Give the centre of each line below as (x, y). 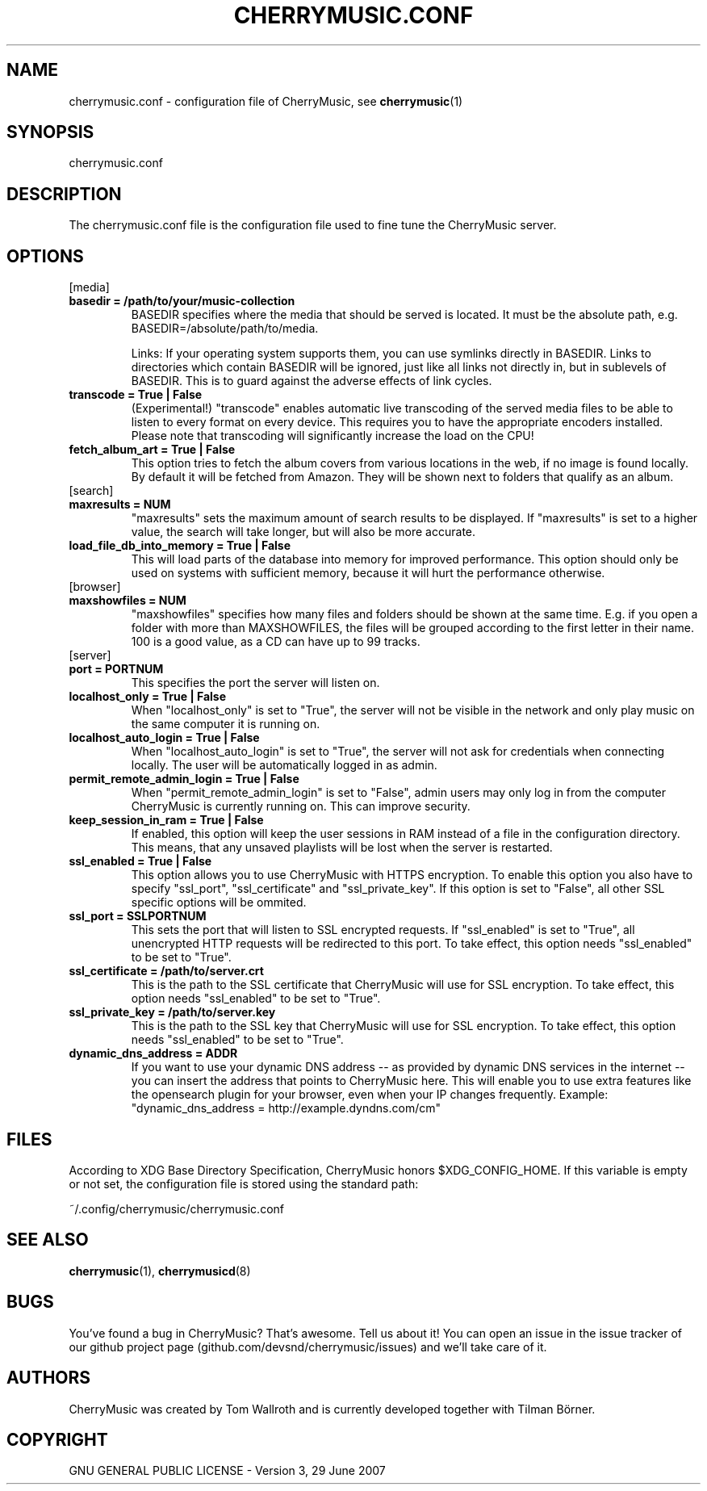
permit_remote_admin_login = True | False (184, 779)
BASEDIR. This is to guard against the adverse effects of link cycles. (312, 381)
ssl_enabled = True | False (140, 861)
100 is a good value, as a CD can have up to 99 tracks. (276, 642)
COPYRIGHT (57, 1439)
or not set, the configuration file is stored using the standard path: (244, 1183)
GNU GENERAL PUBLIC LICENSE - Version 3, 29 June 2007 (227, 1471)
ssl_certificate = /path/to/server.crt (166, 971)
